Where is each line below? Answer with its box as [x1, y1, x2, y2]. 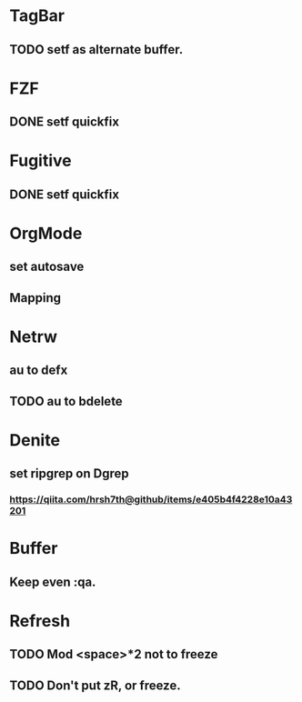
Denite [9, 429, 61, 450]
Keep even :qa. [9, 574, 96, 589]
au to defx [9, 363, 68, 378]
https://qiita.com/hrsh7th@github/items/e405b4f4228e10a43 [9, 493, 293, 506]
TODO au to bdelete [9, 393, 123, 409]
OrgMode [9, 223, 83, 244]
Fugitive [9, 151, 73, 171]
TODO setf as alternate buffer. [9, 42, 184, 57]
